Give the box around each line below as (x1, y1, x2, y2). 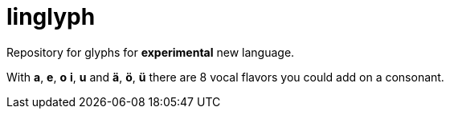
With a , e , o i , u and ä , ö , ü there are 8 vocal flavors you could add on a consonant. (6, 69, 444, 84)
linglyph (6, 3, 96, 30)
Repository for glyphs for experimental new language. (6, 45, 295, 59)
